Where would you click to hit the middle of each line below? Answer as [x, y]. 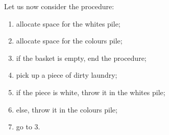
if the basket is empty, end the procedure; [81, 58]
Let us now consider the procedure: [59, 6]
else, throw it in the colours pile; [67, 109]
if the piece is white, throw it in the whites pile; [91, 92]
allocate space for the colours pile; [69, 41]
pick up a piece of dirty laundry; [67, 75]
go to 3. [28, 127]
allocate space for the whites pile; [68, 23]
